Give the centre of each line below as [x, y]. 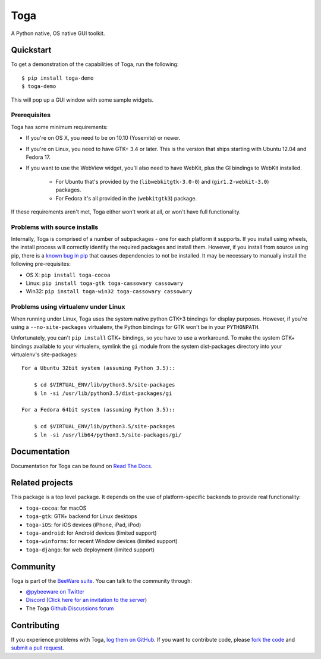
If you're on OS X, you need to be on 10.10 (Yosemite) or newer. [103, 138]
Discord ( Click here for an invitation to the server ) [86, 600]
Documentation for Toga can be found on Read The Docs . [82, 466]
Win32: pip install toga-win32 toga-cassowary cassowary [109, 291]
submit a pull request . [38, 648]
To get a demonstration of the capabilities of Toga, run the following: [95, 64]
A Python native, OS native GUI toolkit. [58, 33]
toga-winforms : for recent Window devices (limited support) [102, 541]
